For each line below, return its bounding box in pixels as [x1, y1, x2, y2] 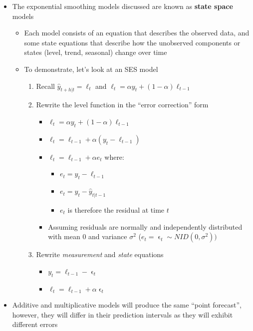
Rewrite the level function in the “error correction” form [36, 99, 209, 110]
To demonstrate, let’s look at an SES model [24, 63, 158, 74]
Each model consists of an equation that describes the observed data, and [24, 27, 250, 38]
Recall [36, 80, 55, 91]
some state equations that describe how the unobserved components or [24, 37, 241, 47]
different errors [12, 319, 58, 330]
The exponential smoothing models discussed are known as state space [12, 1, 233, 11]
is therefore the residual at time [67, 204, 165, 215]
